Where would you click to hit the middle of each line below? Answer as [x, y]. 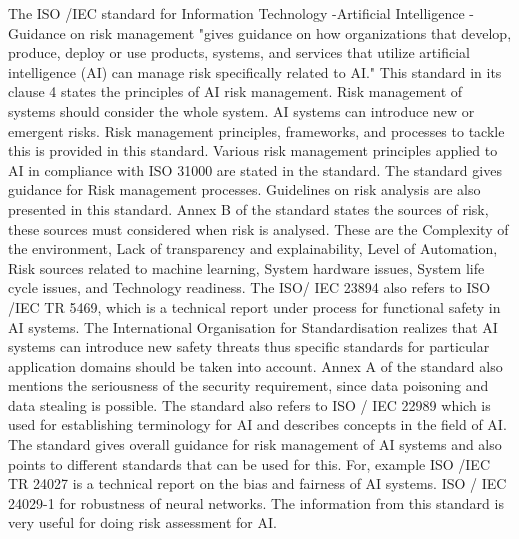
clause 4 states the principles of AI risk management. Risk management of [235, 91]
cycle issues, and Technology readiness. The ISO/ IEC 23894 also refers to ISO [249, 287]
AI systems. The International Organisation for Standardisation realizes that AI [253, 326]
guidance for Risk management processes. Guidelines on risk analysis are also [244, 189]
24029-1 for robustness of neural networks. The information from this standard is [256, 502]
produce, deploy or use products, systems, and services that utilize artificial [239, 52]
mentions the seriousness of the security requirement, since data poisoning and [248, 385]
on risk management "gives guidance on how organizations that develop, [291, 32]
